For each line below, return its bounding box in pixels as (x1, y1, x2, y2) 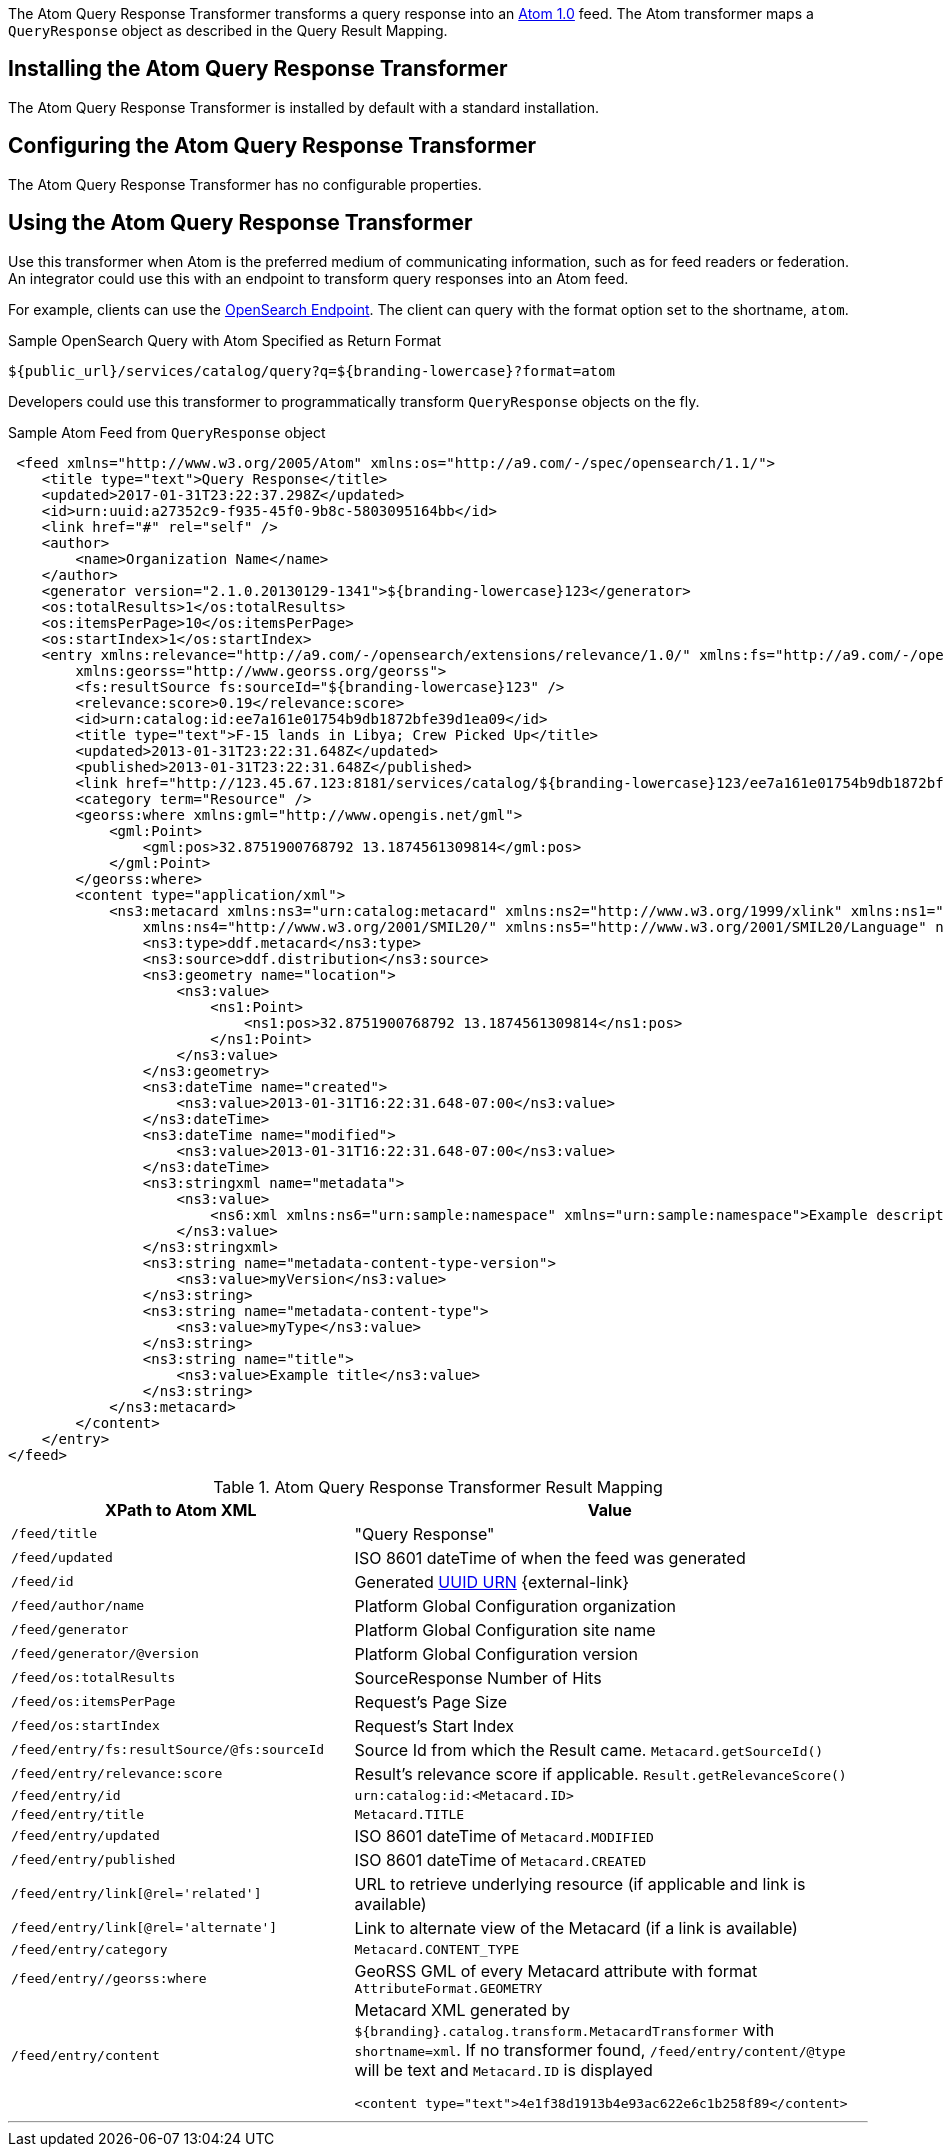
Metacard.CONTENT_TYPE (354, 1941, 519, 1957)
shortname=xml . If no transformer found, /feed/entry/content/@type (354, 2039, 846, 2060)
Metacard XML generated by (354, 1999, 571, 2020)
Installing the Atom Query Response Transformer (8, 56, 508, 82)
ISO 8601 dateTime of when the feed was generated (354, 1547, 746, 1568)
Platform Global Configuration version (354, 1643, 638, 1664)
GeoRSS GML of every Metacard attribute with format (354, 1960, 758, 1981)
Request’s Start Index (354, 1715, 514, 1736)
